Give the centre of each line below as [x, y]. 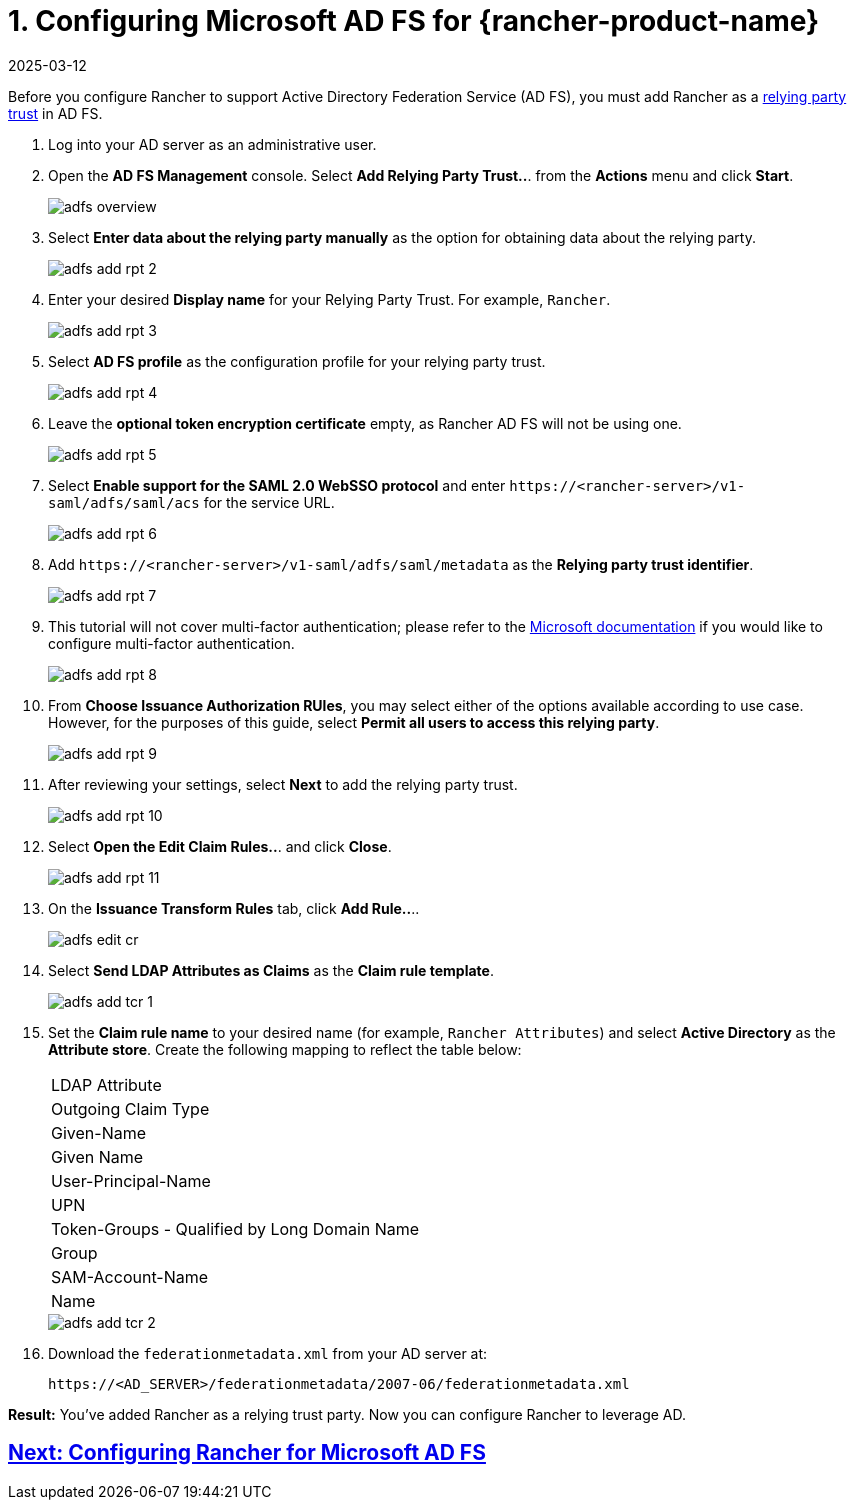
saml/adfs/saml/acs [124, 502]
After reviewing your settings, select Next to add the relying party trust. [283, 784]
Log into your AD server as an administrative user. [212, 144]
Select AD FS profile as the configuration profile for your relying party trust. [297, 361]
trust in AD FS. [55, 113]
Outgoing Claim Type [130, 1108]
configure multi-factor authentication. [171, 643]
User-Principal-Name [131, 1180]
